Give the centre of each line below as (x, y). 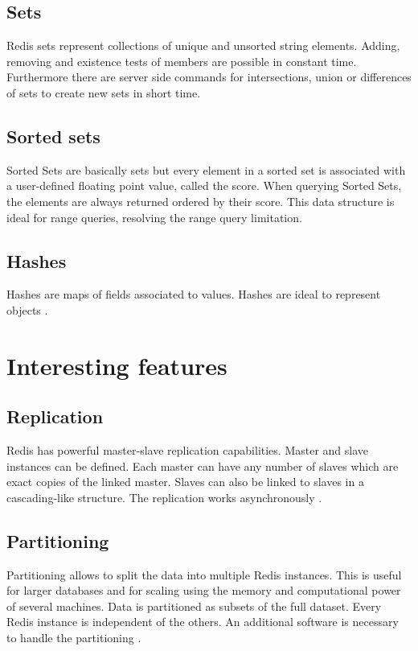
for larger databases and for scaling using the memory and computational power (204, 590)
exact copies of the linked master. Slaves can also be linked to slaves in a (185, 482)
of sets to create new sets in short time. (104, 92)
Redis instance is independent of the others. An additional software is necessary (203, 622)
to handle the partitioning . (74, 638)
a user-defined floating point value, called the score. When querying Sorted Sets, (204, 185)
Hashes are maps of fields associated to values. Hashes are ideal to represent (194, 294)
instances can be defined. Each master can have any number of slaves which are (203, 466)
